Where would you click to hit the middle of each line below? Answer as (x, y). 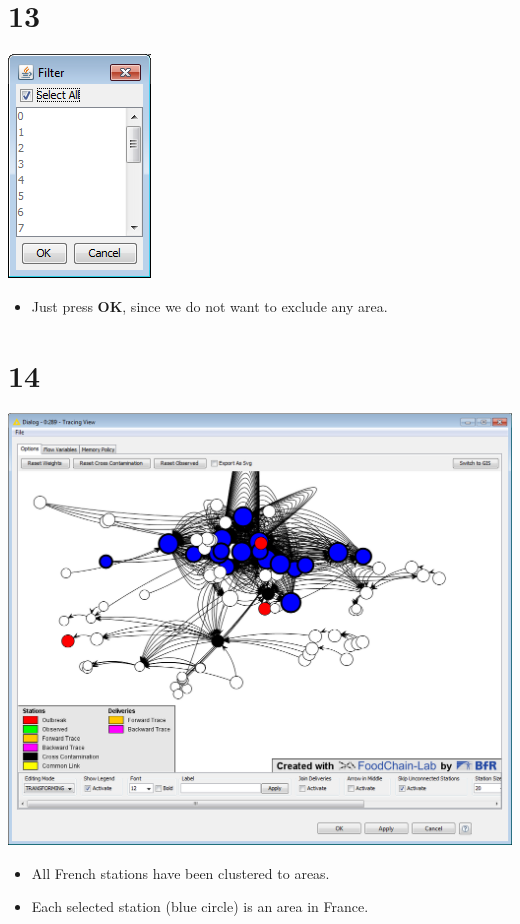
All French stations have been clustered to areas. (180, 872)
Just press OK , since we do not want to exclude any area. (209, 305)
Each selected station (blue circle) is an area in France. (200, 906)
